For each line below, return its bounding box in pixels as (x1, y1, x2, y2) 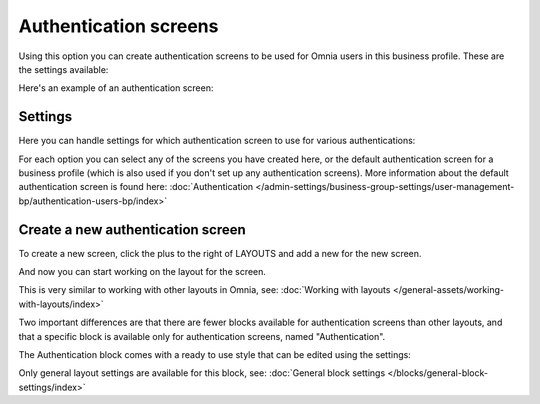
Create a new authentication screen (18, 221, 247, 238)
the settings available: (18, 63, 109, 75)
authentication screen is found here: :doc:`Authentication (18, 181, 254, 193)
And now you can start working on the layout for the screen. (18, 266, 267, 278)
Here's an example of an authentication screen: (18, 82, 214, 94)
